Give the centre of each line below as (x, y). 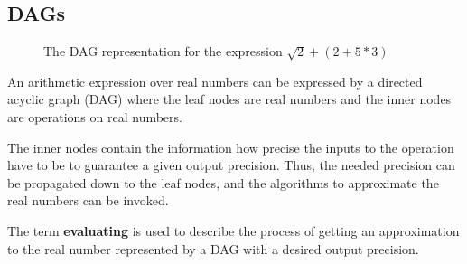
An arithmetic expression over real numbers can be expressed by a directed (215, 81)
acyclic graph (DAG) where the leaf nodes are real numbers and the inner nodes (229, 99)
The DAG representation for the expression (163, 51)
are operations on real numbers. (95, 116)
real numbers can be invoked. (88, 200)
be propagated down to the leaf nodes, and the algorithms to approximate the (223, 182)
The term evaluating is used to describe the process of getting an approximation (233, 230)
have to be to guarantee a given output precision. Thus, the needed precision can (231, 165)
